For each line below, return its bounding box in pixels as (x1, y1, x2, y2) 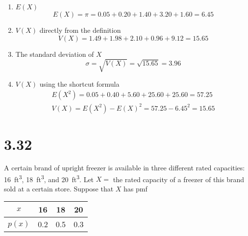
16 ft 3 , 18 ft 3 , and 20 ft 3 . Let (4, 172, 94, 184)
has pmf (124, 183, 148, 193)
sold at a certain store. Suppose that (4, 183, 114, 193)
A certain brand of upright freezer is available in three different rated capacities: (4, 163, 245, 173)
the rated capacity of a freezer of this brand (113, 174, 245, 184)
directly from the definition (39, 25, 121, 35)
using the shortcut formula (39, 78, 120, 89)
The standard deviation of (15, 48, 94, 59)
